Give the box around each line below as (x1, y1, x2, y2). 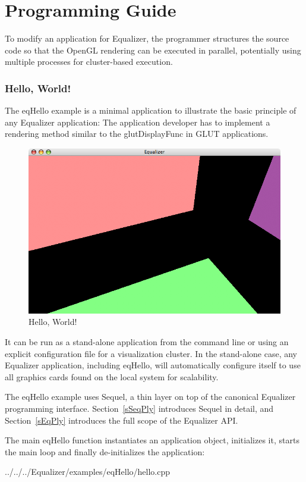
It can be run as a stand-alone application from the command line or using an (5, 336, 289, 348)
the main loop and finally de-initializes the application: (5, 445, 205, 458)
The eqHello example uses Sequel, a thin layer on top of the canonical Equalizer (5, 390, 296, 403)
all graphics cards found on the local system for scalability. (5, 370, 219, 383)
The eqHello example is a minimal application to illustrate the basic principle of (5, 104, 296, 117)
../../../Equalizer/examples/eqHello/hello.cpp (5, 465, 171, 478)
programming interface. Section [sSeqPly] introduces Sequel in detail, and (5, 402, 274, 415)
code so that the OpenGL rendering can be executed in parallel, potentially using (5, 43, 301, 56)
